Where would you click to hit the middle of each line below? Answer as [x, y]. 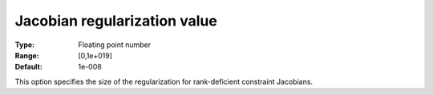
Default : [29, 67]
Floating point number [115, 45]
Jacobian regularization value [116, 21]
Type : [25, 45]
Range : [27, 55]
